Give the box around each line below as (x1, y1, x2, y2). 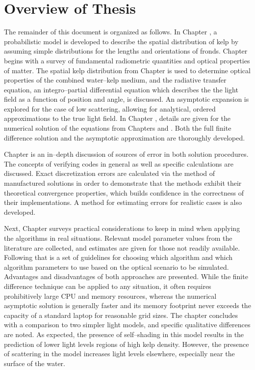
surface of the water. (4, 358, 65, 368)
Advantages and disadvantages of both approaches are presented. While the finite (4, 271, 248, 282)
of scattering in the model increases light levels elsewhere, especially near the (4, 348, 235, 359)
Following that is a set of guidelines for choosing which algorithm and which (4, 252, 233, 262)
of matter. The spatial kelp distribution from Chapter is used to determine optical (4, 65, 251, 75)
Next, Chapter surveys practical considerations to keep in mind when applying (4, 223, 240, 233)
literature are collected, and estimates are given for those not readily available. (4, 242, 240, 253)
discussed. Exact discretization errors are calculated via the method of (4, 168, 215, 178)
